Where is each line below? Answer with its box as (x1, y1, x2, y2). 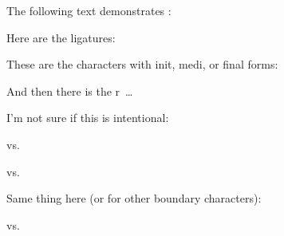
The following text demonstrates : (6, 2, 172, 18)
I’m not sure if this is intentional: (6, 109, 169, 126)
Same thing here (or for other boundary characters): (6, 190, 262, 206)
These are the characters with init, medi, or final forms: (6, 56, 278, 73)
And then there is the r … (6, 82, 133, 99)
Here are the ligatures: (6, 29, 116, 45)
